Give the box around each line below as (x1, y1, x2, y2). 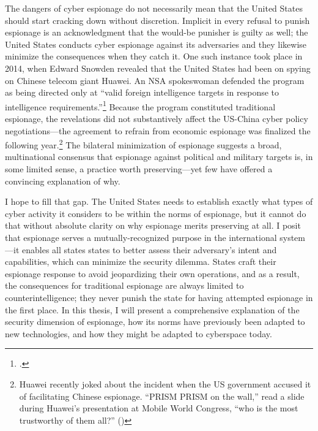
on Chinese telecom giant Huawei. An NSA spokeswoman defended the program (5, 74, 305, 86)
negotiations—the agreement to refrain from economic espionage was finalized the (5, 124, 311, 137)
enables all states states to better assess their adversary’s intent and (21, 243, 277, 256)
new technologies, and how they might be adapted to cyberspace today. (5, 327, 272, 340)
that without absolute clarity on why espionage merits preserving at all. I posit (5, 219, 301, 232)
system (279, 231, 305, 243)
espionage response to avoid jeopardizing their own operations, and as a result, (5, 267, 300, 280)
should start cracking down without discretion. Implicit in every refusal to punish (5, 13, 310, 26)
